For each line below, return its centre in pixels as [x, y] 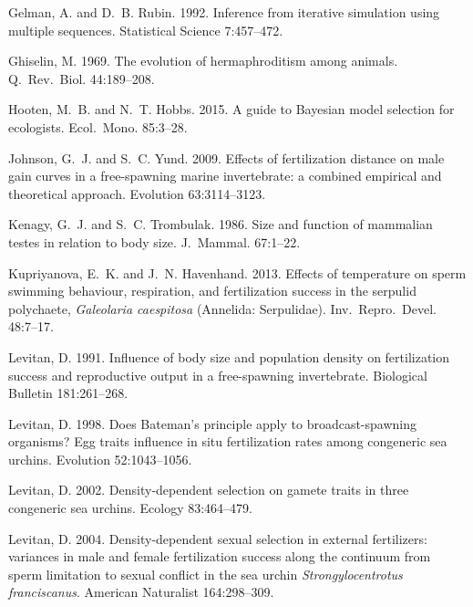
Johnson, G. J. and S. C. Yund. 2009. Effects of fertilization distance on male [226, 157]
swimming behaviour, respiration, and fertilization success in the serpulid [212, 291]
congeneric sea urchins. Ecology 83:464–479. [130, 508]
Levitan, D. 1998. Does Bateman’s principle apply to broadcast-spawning [213, 423]
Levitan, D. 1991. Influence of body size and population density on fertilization [229, 356]
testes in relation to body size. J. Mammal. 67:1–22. [154, 241]
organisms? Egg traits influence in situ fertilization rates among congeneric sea [228, 441]
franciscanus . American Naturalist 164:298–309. [141, 592]
